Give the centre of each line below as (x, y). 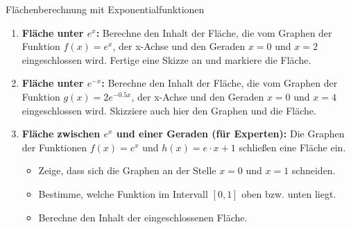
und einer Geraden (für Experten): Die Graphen (230, 134)
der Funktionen (54, 147)
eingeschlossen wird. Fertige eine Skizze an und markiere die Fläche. (166, 59)
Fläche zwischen (61, 134)
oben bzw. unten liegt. (289, 193)
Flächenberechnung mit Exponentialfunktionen (105, 9)
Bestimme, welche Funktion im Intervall (123, 193)
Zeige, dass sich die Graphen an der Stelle (127, 170)
